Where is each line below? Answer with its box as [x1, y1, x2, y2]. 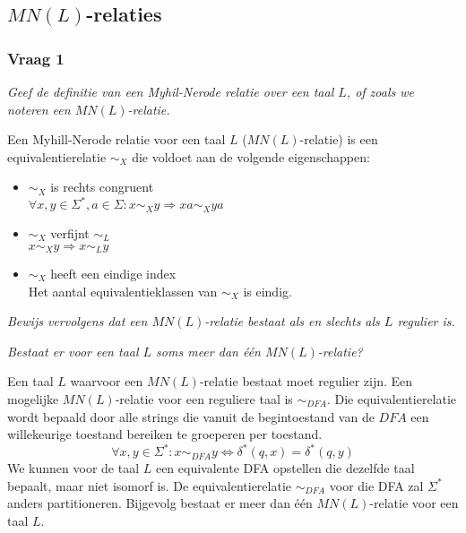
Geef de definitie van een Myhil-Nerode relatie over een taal [7, 82, 334, 100]
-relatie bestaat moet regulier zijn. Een [199, 372, 413, 391]
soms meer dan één [156, 341, 261, 360]
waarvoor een [70, 372, 143, 391]
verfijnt [50, 223, 90, 242]
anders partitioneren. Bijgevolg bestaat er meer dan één [7, 494, 313, 512]
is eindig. [243, 281, 292, 300]
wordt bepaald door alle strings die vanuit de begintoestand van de [7, 407, 375, 426]
